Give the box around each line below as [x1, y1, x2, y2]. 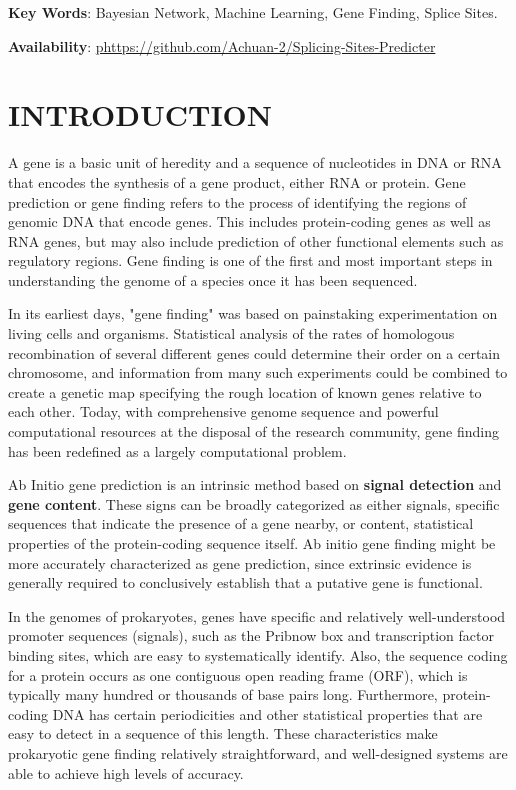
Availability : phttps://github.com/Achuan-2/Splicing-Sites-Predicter [8, 35, 436, 56]
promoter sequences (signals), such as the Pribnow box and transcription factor [8, 625, 494, 646]
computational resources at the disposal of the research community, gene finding [8, 421, 499, 442]
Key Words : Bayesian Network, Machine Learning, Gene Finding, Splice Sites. [8, 2, 498, 22]
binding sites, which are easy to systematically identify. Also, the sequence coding [8, 644, 508, 665]
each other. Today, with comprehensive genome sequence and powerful [8, 401, 439, 422]
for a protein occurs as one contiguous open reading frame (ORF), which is [8, 664, 468, 685]
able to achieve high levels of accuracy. [8, 762, 244, 783]
